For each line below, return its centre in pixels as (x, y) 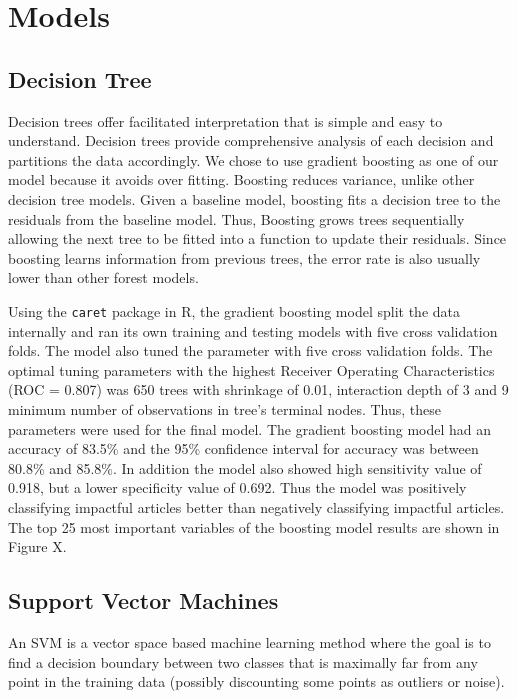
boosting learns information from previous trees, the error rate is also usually (244, 257)
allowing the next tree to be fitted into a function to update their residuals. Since (257, 238)
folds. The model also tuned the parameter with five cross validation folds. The (250, 350)
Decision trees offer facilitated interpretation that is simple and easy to (225, 120)
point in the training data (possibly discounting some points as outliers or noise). (256, 681)
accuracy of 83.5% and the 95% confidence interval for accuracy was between (243, 448)
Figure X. (37, 546)
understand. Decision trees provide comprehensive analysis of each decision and (251, 140)
